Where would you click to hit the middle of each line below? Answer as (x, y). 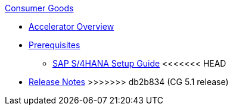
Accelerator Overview (72, 26)
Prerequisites (55, 45)
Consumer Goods (39, 8)
